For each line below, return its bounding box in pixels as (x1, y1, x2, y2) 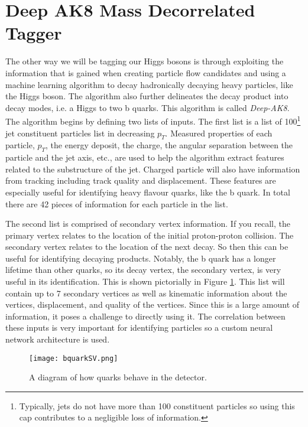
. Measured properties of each (165, 126, 273, 139)
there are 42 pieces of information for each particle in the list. (5, 197, 228, 210)
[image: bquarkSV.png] (29, 354, 118, 363)
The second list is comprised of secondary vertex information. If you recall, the (5, 217, 291, 230)
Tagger (5, 21, 62, 45)
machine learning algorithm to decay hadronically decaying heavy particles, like (5, 78, 293, 90)
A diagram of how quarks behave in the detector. (29, 371, 207, 383)
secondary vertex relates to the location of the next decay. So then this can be (5, 240, 288, 253)
